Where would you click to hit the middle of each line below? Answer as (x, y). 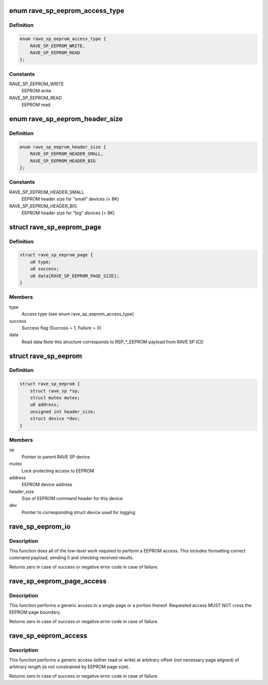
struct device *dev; (55, 419)
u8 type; (41, 262)
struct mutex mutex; (55, 398)
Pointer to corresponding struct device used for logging (78, 512)
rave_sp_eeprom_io (40, 527)
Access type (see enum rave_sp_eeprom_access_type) (78, 314)
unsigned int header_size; (63, 411)
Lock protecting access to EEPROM (58, 471)
